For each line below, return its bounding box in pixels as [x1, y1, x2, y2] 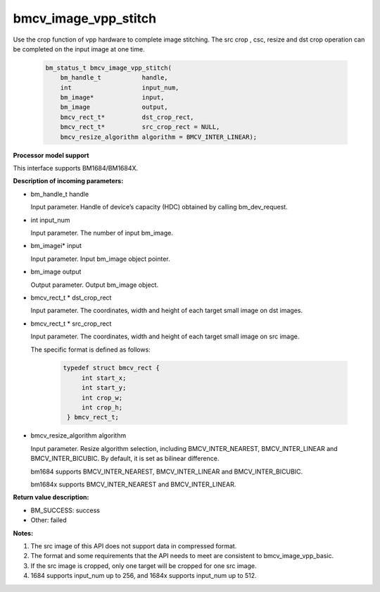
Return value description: [13, 493, 89, 502]
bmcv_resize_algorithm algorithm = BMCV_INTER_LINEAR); [60, 132, 258, 141]
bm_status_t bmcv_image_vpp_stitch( [45, 63, 172, 72]
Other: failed [30, 516, 67, 524]
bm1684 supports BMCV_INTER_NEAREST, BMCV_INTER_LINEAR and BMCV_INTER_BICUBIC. [30, 467, 303, 476]
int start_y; [81, 384, 127, 392]
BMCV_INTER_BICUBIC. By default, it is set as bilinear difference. [30, 455, 220, 463]
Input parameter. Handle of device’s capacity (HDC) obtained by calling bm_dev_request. [30, 203, 288, 211]
